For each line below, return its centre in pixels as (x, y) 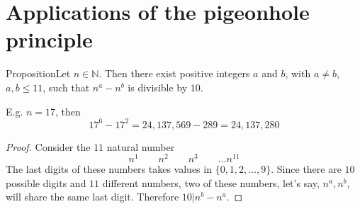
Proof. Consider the (48, 146)
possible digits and (46, 182)
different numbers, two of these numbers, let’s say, (211, 182)
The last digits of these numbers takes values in (109, 169)
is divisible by (158, 87)
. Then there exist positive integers (174, 73)
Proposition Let (38, 73)
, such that (66, 87)
